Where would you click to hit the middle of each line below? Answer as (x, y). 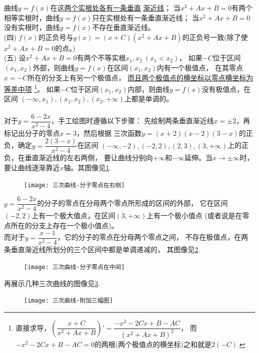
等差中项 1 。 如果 (32, 88)
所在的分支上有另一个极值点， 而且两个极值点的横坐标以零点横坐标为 (140, 77)
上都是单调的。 (149, 99)
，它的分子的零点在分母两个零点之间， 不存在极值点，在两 (153, 237)
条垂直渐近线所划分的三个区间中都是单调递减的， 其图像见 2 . (102, 249)
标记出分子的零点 (32, 133)
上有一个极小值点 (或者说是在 (194, 215)
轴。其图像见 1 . (87, 167)
